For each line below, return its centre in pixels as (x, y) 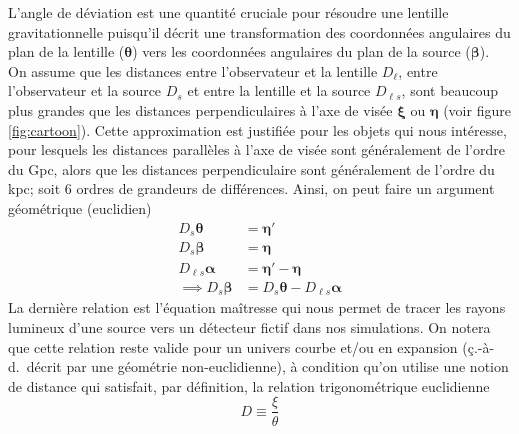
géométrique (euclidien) (80, 207)
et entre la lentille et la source (279, 90)
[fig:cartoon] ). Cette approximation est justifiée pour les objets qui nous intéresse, (257, 129)
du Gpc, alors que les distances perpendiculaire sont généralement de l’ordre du (251, 168)
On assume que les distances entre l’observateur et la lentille (193, 70)
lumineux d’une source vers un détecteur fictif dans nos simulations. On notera (249, 327)
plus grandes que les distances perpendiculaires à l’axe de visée (200, 109)
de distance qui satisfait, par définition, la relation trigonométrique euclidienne (249, 385)
